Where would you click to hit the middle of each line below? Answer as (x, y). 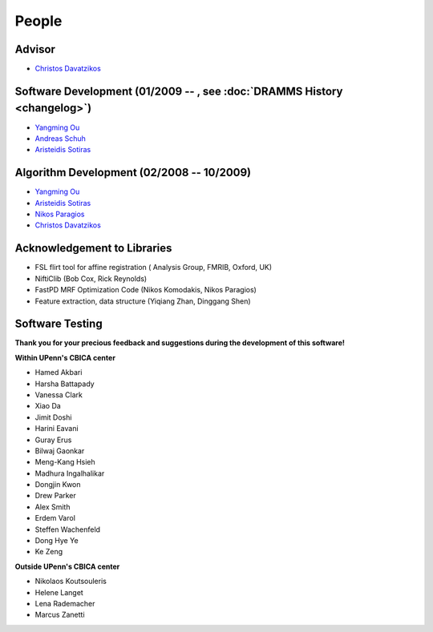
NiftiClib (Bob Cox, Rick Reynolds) (91, 278)
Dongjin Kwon (58, 485)
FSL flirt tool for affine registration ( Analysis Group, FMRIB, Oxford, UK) (154, 268)
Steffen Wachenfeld (67, 529)
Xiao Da (48, 406)
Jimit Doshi (53, 417)
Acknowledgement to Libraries (93, 248)
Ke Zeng (49, 552)
